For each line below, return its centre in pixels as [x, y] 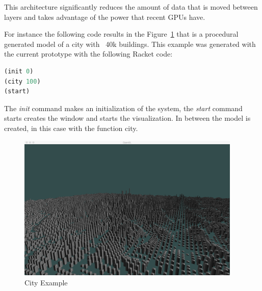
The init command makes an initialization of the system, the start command [123, 108]
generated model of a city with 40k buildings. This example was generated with [130, 44]
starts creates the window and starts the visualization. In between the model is [127, 118]
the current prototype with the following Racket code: [88, 54]
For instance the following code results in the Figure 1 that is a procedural [121, 34]
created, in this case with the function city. [71, 128]
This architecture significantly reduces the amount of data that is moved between [131, 7]
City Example [46, 282]
